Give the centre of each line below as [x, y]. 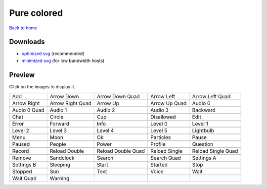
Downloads [27, 42]
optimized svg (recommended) [53, 54]
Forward [59, 124]
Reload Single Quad [215, 151]
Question [203, 144]
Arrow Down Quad [118, 97]
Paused [21, 144]
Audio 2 [106, 110]
